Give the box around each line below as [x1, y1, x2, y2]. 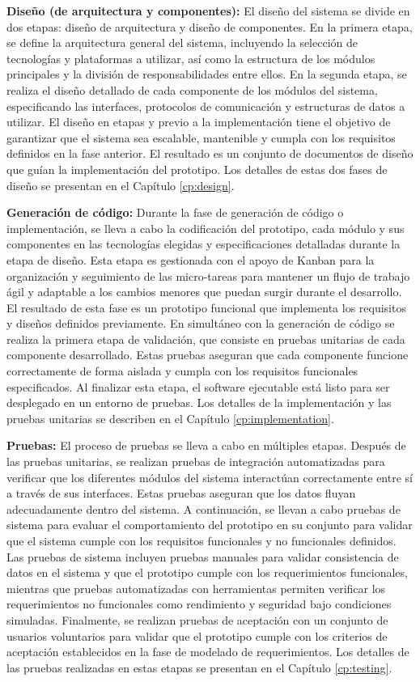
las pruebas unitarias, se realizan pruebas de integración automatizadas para [6, 453, 385, 470]
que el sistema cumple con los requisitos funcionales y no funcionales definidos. [6, 532, 397, 549]
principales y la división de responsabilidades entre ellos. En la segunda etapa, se [6, 66, 407, 83]
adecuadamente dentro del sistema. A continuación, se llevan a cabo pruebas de [6, 500, 401, 517]
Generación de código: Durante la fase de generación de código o [6, 204, 344, 221]
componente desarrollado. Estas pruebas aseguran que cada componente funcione [6, 346, 409, 363]
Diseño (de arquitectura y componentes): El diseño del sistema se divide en [6, 2, 410, 19]
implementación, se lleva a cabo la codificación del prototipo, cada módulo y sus [6, 219, 405, 236]
